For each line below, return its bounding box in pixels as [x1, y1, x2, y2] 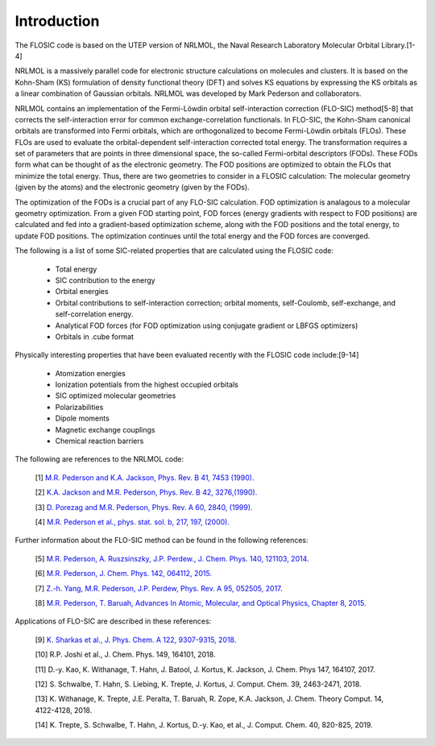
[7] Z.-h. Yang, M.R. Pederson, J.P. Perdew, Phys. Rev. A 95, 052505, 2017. [35, 583, 283, 593]
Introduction [14, 12, 100, 30]
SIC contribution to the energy [55, 275, 156, 285]
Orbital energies [55, 287, 109, 296]
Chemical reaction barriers [55, 436, 144, 446]
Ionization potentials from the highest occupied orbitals [55, 379, 239, 390]
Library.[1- [381, 40, 416, 50]
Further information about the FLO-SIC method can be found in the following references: [14, 536, 309, 545]
